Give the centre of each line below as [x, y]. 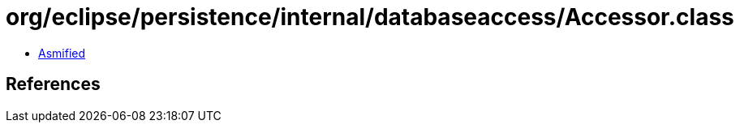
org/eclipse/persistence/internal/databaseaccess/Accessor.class [370, 17]
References [53, 84]
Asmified [62, 53]
